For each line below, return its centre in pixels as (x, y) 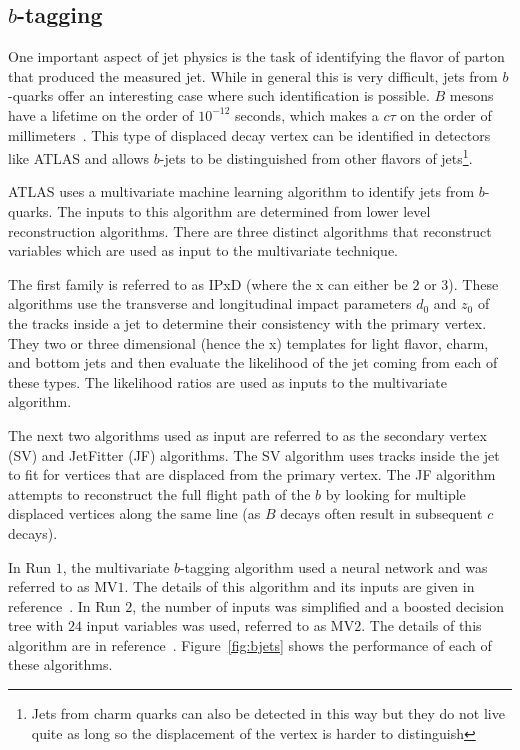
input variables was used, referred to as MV (220, 625)
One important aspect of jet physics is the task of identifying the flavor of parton (256, 56)
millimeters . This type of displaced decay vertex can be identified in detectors (249, 134)
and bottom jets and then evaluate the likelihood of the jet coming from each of (253, 362)
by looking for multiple (395, 493)
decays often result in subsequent (381, 513)
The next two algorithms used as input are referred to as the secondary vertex (247, 434)
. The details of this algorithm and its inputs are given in (299, 586)
